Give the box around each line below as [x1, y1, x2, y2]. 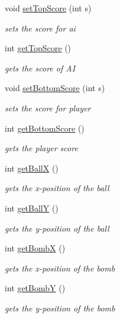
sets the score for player [5, 101, 91, 114]
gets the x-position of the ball [5, 182, 109, 194]
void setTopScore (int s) [5, 2, 92, 14]
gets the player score [5, 142, 78, 154]
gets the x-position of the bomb [5, 261, 115, 274]
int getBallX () [5, 161, 59, 174]
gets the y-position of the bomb [5, 301, 115, 314]
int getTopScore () [5, 42, 72, 54]
